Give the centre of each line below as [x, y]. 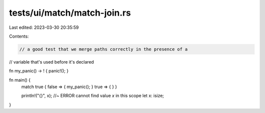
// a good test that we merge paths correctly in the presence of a [104, 49]
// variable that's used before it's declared [52, 62]
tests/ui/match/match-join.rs [70, 13]
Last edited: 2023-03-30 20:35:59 [44, 27]
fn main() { [20, 80]
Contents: [19, 36]
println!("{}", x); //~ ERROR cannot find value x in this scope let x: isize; [93, 96]
